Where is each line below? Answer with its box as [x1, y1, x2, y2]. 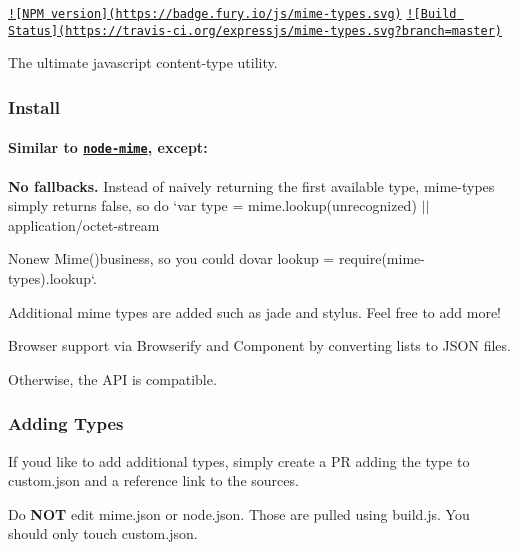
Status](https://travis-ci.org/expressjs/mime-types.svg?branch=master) [8, 23, 502, 38]
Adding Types [8, 411, 124, 436]
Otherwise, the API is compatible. [8, 368, 217, 389]
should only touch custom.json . [8, 523, 198, 544]
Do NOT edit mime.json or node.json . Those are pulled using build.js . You [8, 503, 470, 524]
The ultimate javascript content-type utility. [8, 52, 278, 73]
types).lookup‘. [8, 267, 97, 288]
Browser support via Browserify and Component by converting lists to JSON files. [8, 335, 511, 356]
